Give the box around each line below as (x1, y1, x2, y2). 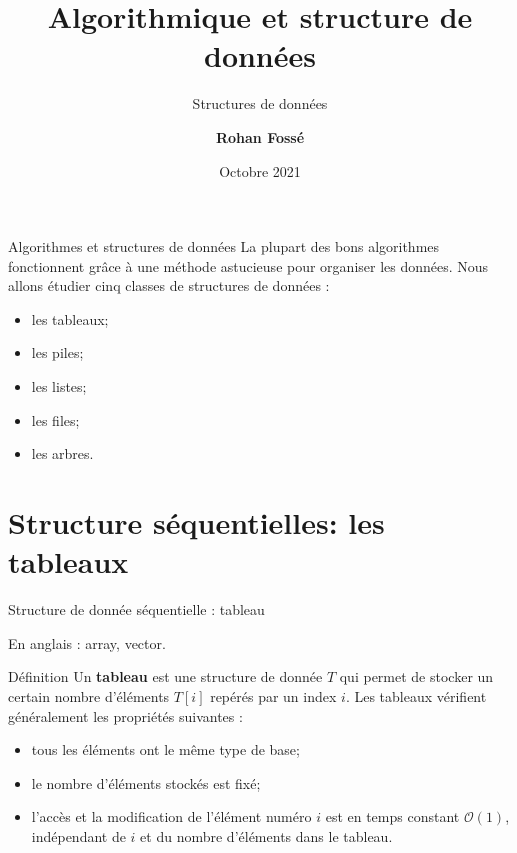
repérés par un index (210, 685, 337, 706)
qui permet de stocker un (339, 666, 494, 687)
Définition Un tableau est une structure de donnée (8, 666, 323, 687)
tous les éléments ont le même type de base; (31, 739, 300, 760)
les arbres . (31, 443, 94, 464)
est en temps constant (325, 806, 460, 827)
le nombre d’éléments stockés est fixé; (31, 772, 261, 793)
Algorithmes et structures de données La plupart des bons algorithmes (8, 236, 440, 257)
